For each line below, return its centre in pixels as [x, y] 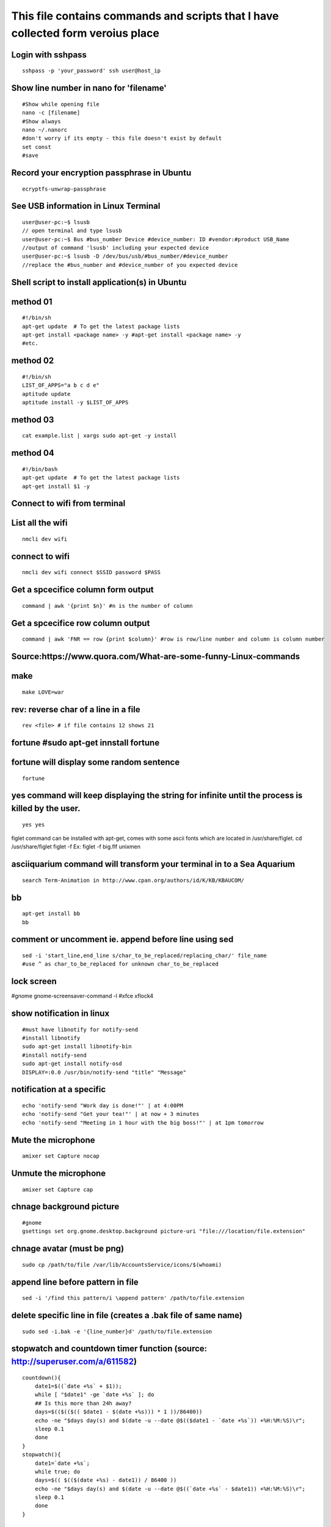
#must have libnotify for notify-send [80, 1030]
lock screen [34, 981]
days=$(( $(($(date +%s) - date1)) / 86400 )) [106, 1480]
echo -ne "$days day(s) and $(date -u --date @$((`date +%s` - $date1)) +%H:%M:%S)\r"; [170, 1489]
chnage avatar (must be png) [68, 1249]
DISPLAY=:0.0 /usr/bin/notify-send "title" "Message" [104, 1072]
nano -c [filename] [51, 113]
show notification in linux [60, 1014]
